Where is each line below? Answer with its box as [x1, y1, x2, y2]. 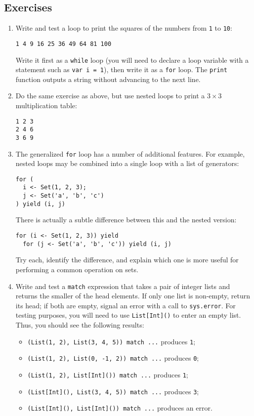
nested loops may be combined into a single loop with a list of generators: [15, 158, 239, 168]
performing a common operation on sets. [15, 264, 138, 274]
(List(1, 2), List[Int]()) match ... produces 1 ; [27, 370, 188, 380]
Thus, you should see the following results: [15, 320, 144, 330]
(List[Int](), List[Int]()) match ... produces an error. [27, 403, 212, 413]
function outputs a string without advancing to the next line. [15, 74, 201, 84]
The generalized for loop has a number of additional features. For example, [15, 148, 245, 159]
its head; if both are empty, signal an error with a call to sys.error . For [15, 300, 236, 310]
